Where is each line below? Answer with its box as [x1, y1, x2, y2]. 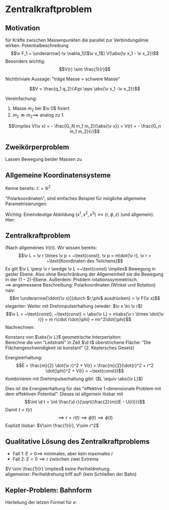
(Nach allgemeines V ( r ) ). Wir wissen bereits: [5, 245, 97, 251]
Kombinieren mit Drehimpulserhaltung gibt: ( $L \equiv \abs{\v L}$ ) [5, 376, 143, 382]
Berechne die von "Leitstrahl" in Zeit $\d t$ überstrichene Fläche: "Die [5, 340, 151, 346]
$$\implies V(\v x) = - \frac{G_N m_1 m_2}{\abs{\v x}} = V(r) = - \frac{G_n [8, 123, 161, 129]
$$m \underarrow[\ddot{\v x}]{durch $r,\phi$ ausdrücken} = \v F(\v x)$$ [9, 295, 160, 301]
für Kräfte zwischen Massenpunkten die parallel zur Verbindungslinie [5, 37, 149, 43]
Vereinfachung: [5, 96, 37, 102]
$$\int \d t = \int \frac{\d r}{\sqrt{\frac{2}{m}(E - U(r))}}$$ [24, 399, 145, 405]
